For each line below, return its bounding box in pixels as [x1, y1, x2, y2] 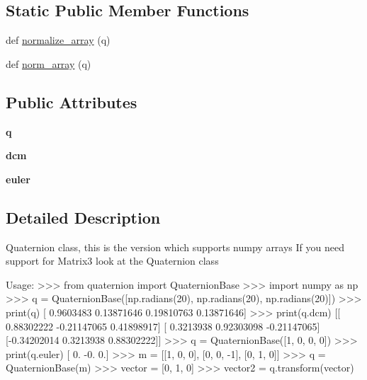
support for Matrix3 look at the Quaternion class [6, 253, 219, 268]
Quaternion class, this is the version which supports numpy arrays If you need [6, 239, 344, 254]
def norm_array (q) [6, 56, 91, 71]
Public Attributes [6, 91, 137, 113]
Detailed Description [6, 206, 161, 228]
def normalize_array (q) [6, 33, 111, 47]
